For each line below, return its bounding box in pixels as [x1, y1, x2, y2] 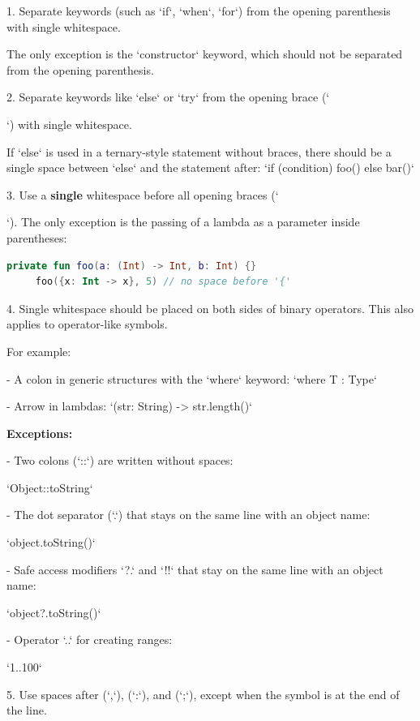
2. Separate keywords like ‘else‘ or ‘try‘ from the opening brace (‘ [6, 88, 330, 105]
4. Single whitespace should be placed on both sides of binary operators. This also [6, 299, 414, 316]
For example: [6, 342, 71, 359]
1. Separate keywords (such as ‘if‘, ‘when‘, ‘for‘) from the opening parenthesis [6, 2, 391, 19]
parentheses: [6, 229, 67, 246]
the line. [6, 702, 47, 719]
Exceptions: [6, 424, 73, 441]
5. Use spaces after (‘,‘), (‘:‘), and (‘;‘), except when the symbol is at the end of [6, 685, 400, 702]
